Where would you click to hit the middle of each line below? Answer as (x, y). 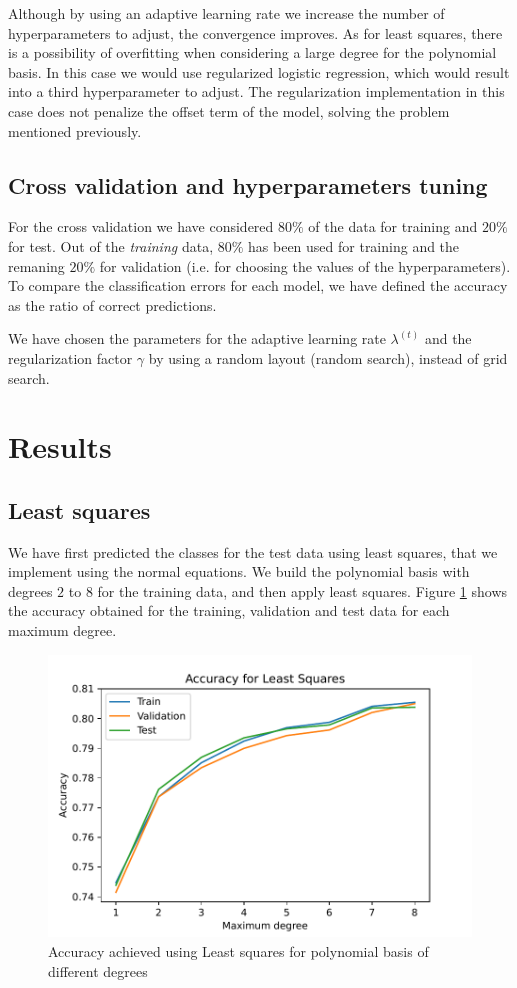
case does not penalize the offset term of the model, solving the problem (229, 110)
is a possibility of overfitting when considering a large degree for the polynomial (252, 52)
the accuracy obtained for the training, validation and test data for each (229, 610)
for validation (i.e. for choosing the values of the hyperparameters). (305, 265)
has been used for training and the (354, 245)
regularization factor (70, 357)
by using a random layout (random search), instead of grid (328, 357)
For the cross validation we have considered (141, 226)
